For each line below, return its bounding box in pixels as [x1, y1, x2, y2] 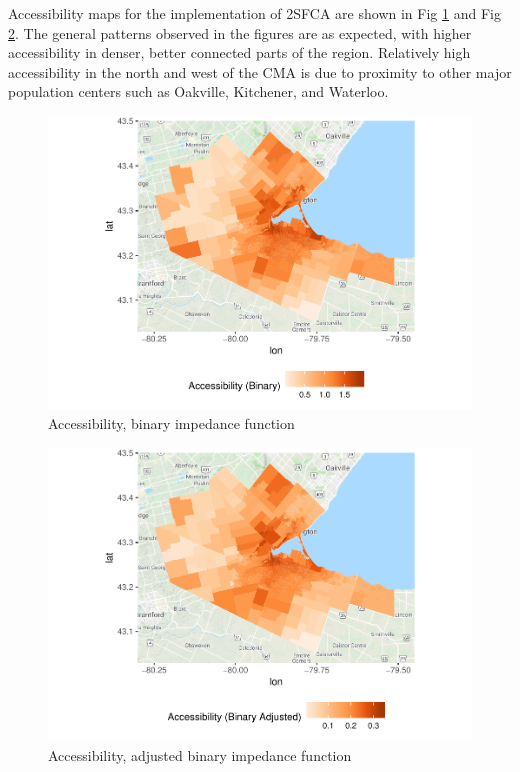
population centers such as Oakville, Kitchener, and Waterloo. [8, 81, 389, 102]
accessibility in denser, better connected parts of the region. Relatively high [8, 42, 471, 63]
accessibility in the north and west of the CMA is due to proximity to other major [8, 61, 512, 82]
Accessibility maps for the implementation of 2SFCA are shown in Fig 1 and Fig [8, 3, 501, 23]
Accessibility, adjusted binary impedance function [48, 744, 352, 765]
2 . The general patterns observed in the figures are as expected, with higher [8, 22, 472, 43]
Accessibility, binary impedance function [48, 413, 295, 434]
